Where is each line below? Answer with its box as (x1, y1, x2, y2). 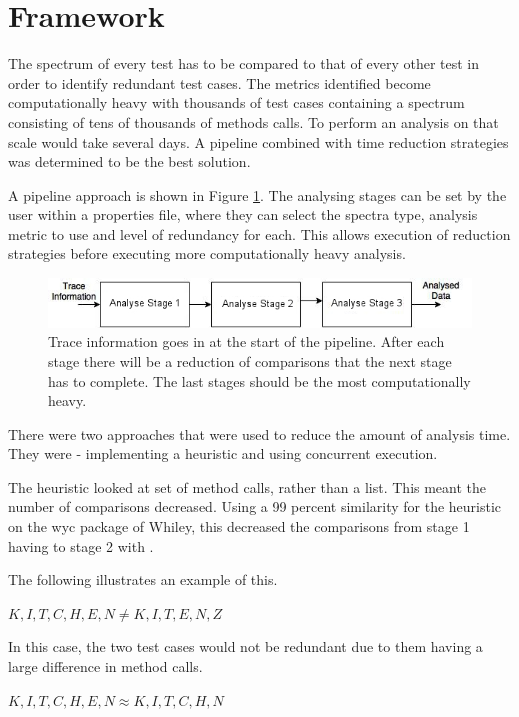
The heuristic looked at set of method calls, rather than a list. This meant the (8, 476, 487, 497)
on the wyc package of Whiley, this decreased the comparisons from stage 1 (8, 516, 470, 537)
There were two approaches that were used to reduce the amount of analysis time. (8, 423, 511, 444)
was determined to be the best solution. (8, 151, 251, 172)
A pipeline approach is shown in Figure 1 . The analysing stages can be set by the (8, 184, 507, 205)
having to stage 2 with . (8, 535, 154, 556)
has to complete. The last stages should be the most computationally (48, 370, 471, 391)
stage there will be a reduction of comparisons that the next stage (48, 350, 452, 371)
